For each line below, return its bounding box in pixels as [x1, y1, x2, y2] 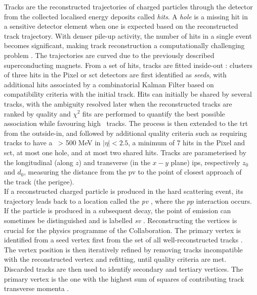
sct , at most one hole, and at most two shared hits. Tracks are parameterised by [4, 147, 247, 157]
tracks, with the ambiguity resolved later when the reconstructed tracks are [4, 98, 232, 109]
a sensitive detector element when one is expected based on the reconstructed [4, 21, 238, 31]
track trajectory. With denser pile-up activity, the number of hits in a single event [4, 30, 252, 41]
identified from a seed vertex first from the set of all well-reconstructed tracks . [4, 235, 243, 245]
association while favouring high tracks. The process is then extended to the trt [4, 118, 248, 128]
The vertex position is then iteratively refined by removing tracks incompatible [4, 244, 243, 254]
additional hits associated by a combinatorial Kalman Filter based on [4, 79, 214, 89]
